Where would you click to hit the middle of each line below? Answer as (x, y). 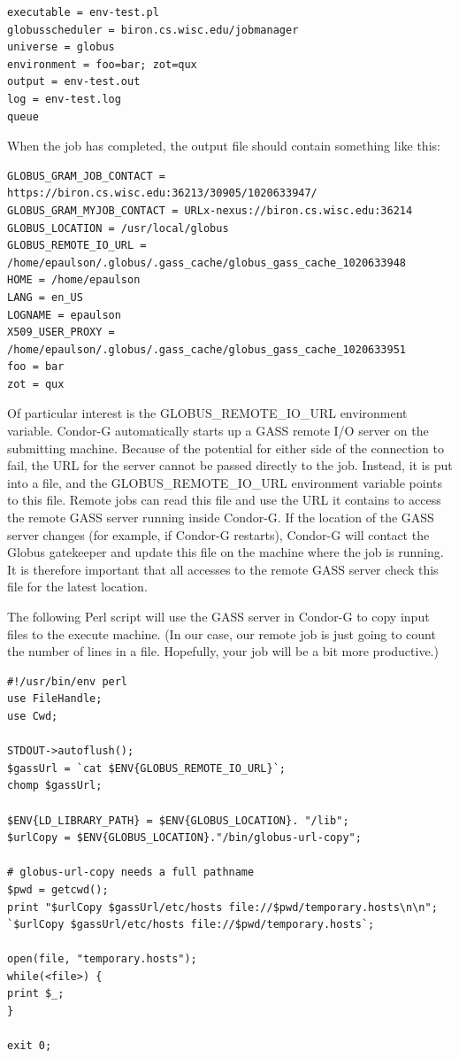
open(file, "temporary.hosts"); (102, 959)
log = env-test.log (64, 99)
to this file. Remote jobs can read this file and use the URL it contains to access (224, 500)
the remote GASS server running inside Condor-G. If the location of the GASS (221, 517)
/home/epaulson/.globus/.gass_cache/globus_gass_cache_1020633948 (207, 263)
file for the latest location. (77, 587)
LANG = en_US (45, 297)
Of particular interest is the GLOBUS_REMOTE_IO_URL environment (207, 413)
